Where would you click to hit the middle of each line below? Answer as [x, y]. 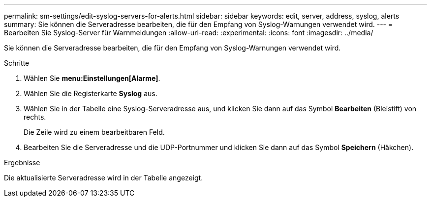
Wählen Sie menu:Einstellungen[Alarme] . [92, 78]
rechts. [35, 117]
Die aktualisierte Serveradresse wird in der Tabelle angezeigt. [104, 178]
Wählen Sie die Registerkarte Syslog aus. [91, 93]
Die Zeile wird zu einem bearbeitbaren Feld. [94, 132]
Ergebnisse [22, 163]
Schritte [17, 63]
